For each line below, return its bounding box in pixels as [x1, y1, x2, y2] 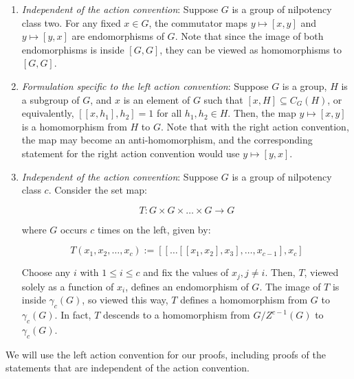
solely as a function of [21, 279, 114, 293]
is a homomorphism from [21, 119, 127, 133]
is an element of [123, 92, 190, 106]
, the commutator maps [148, 15, 248, 30]
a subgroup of [21, 92, 80, 106]
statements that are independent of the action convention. [5, 360, 250, 375]
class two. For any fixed [21, 15, 121, 30]
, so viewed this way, [82, 292, 168, 307]
